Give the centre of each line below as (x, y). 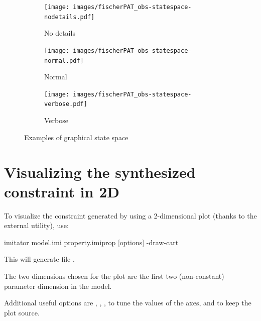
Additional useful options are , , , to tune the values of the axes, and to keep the (128, 303)
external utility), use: (36, 225)
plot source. (22, 312)
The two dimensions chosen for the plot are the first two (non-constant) (114, 276)
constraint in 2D (62, 191)
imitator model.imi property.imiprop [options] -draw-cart (91, 242)
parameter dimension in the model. (58, 286)
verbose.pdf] (66, 104)
